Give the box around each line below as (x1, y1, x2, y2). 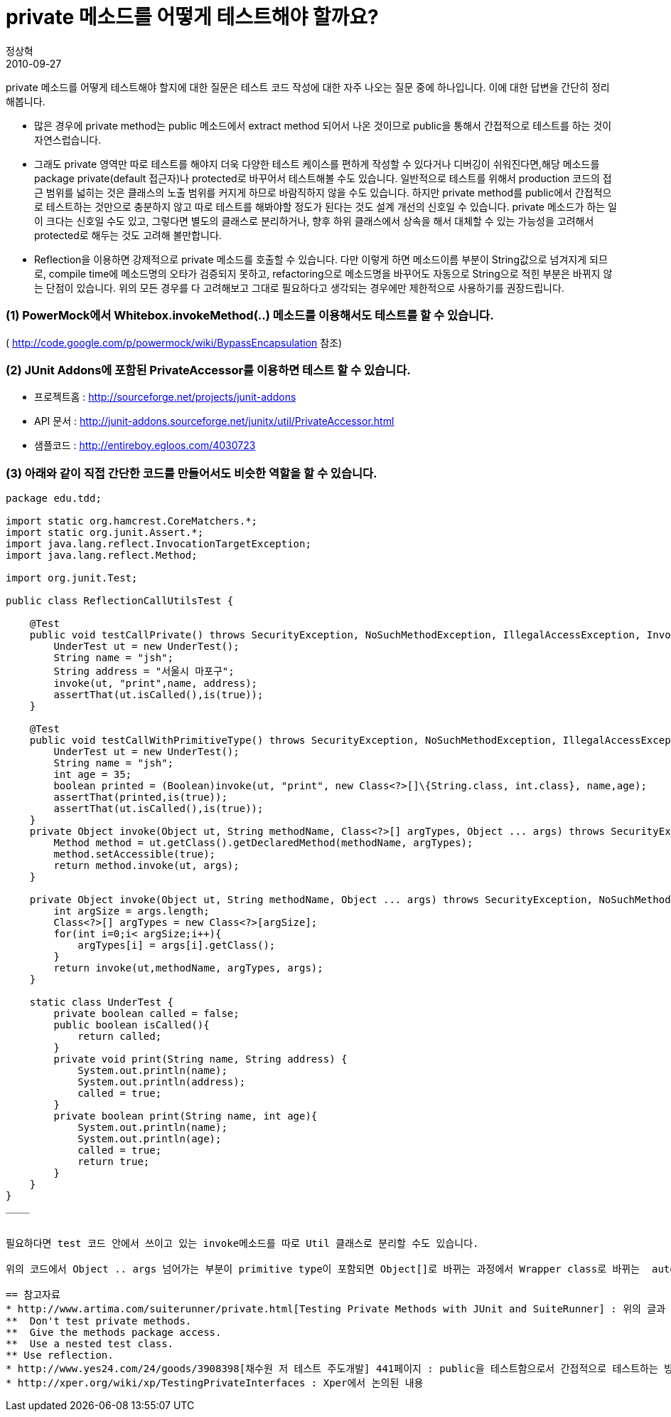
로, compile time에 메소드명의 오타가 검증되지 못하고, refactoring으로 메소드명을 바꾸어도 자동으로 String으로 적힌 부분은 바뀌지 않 (34, 267, 613, 280)
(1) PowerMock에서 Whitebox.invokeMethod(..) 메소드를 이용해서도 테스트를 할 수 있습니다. (6, 308, 494, 323)
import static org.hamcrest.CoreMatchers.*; (6, 515, 258, 527)
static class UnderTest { (29, 996, 174, 1008)
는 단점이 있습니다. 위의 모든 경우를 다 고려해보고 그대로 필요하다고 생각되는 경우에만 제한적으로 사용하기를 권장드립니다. (34, 281, 564, 294)
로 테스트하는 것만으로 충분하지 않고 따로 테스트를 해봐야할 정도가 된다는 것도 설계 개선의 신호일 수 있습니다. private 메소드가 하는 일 (34, 200, 617, 213)
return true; (77, 1156, 150, 1167)
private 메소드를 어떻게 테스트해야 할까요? (6, 5, 379, 29)
